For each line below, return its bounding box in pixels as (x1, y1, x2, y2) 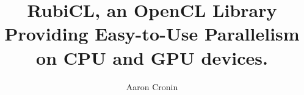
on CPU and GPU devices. (36, 45, 268, 70)
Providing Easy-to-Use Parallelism (4, 21, 300, 46)
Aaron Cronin (126, 80, 178, 93)
